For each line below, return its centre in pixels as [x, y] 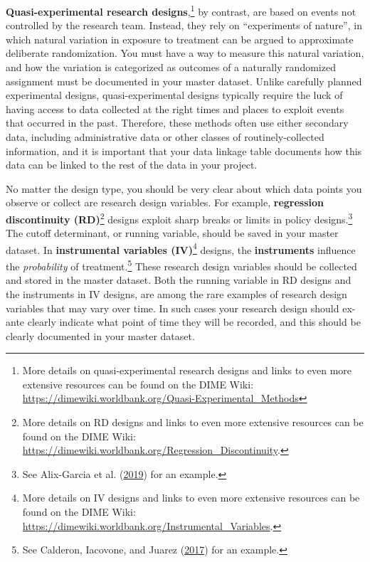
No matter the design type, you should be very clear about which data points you [184, 188]
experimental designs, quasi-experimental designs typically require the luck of [174, 95]
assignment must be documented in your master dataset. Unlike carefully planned [184, 81]
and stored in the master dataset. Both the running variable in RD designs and [179, 280]
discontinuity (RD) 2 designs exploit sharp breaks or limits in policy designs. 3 [179, 218]
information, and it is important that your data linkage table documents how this [184, 150]
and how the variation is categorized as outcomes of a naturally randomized [171, 67]
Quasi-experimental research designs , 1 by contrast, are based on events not [181, 10]
